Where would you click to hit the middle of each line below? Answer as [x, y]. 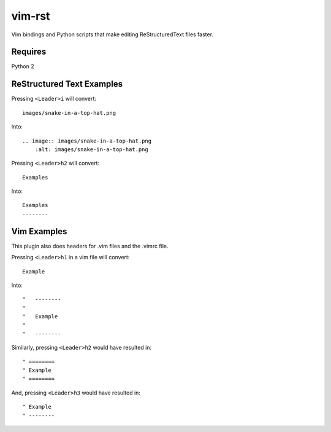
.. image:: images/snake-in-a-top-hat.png [87, 141]
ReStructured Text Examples [67, 84]
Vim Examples [39, 231]
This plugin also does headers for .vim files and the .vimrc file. [90, 246]
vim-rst [31, 16]
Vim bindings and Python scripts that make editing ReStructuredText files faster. [112, 34]
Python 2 [23, 66]
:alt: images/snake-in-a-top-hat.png [91, 149]
